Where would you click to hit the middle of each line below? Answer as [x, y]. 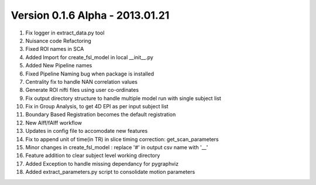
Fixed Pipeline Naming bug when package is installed [90, 74]
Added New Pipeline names [59, 66]
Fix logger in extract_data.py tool [65, 33]
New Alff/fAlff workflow [54, 122]
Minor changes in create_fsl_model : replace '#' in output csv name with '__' [117, 148]
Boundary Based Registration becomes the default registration [101, 115]
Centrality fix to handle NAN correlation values [81, 81]
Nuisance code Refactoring [59, 40]
